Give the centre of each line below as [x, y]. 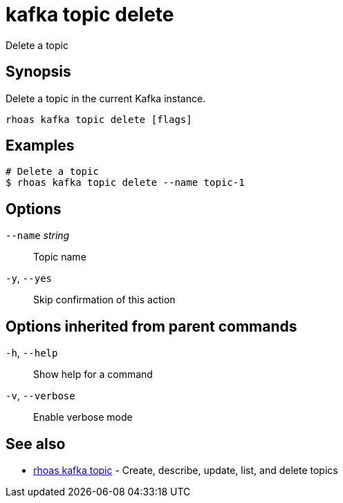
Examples [40, 146]
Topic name [60, 257]
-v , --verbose [40, 396]
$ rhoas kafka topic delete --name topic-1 [125, 183]
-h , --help [32, 353]
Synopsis [38, 72]
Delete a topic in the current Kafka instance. [106, 98]
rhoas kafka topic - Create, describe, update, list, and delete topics [186, 470]
